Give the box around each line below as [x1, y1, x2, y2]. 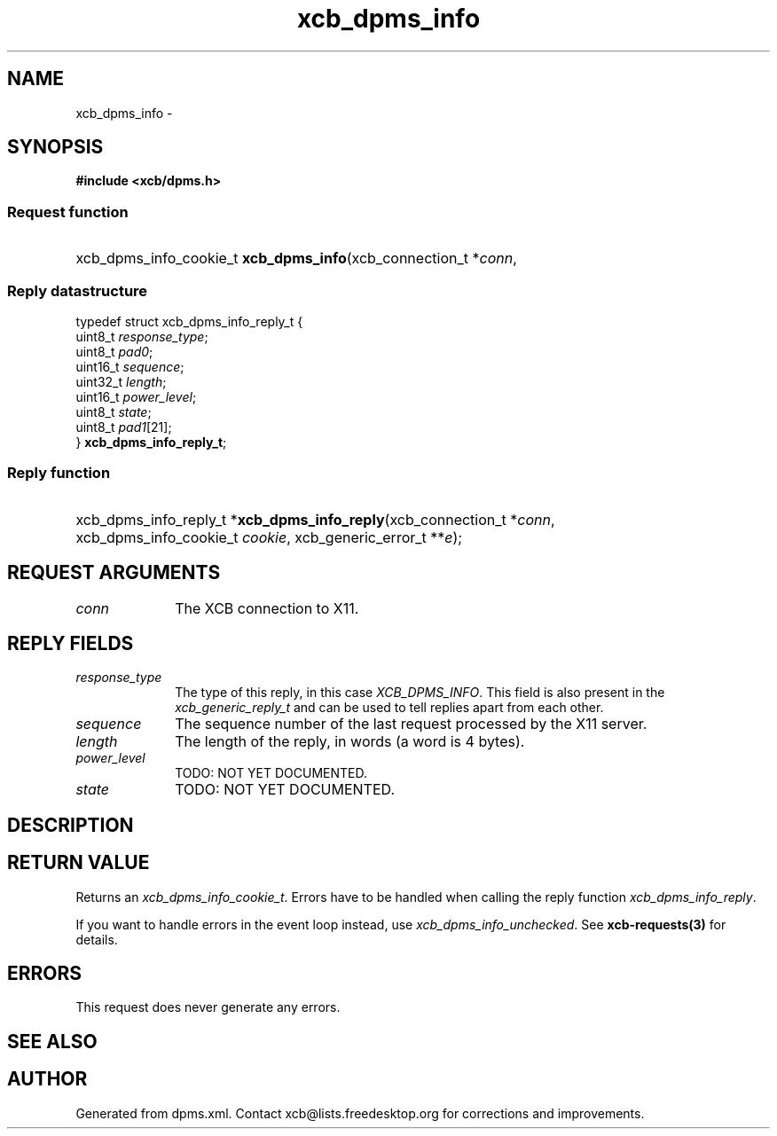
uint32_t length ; [75, 373, 167, 389]
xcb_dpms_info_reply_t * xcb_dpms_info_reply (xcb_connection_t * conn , [75, 510, 555, 529]
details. [75, 931, 118, 947]
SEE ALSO [7, 1030, 98, 1053]
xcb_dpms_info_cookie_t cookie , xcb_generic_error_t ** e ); [75, 528, 463, 546]
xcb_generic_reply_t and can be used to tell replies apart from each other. [175, 700, 604, 716]
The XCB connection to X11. [175, 599, 359, 617]
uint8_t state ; [75, 403, 152, 419]
